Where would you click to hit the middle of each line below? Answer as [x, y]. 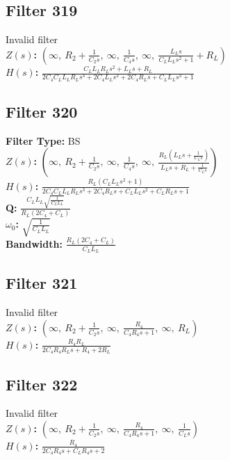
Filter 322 [42, 384]
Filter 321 [42, 283]
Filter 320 [42, 111]
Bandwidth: [34, 243]
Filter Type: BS [43, 140]
